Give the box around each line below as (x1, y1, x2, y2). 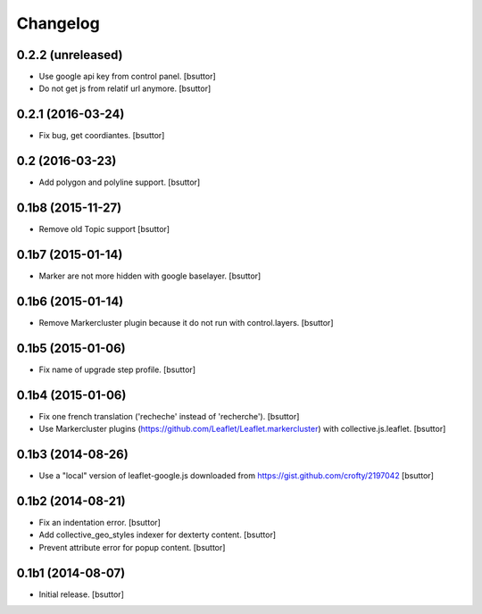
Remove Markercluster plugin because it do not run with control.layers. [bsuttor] (38, 317, 334, 328)
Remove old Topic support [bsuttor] (38, 224, 170, 235)
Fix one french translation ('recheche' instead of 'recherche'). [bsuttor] (38, 411, 300, 421)
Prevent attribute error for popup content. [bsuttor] (38, 542, 226, 552)
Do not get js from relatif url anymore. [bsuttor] (38, 83, 212, 94)
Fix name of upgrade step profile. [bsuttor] (38, 364, 196, 375)
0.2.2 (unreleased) (16, 47, 124, 62)
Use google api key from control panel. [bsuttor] (38, 71, 216, 82)
